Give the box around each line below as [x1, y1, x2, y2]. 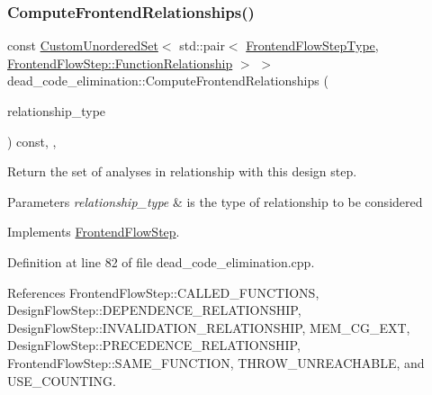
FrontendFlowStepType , [246, 36, 379, 55]
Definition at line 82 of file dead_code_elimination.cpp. [7, 252, 315, 271]
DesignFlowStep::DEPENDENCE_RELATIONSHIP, [7, 301, 301, 319]
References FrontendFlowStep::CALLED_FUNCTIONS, [7, 283, 319, 301]
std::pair [179, 36, 225, 55]
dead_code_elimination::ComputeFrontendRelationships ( [7, 71, 328, 90]
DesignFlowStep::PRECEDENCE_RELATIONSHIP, [7, 336, 301, 355]
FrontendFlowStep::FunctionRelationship [7, 53, 233, 72]
